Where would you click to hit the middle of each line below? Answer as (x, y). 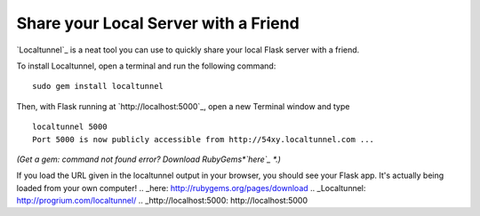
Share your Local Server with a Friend (158, 23)
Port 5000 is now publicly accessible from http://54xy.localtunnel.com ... (204, 139)
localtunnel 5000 (70, 127)
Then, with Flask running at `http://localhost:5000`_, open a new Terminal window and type (183, 106)
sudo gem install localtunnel (98, 86)
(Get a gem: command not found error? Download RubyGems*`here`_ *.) (149, 159)
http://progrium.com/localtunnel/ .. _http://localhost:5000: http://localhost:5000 (162, 201)
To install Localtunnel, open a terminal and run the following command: (146, 66)
